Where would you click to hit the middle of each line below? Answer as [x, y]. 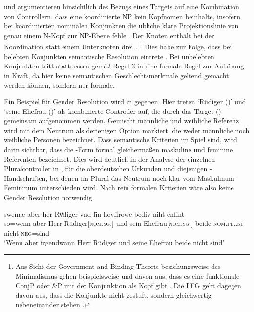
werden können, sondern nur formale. [59, 85]
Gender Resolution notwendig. [49, 197]
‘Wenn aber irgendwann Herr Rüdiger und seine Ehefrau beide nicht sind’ [114, 242]
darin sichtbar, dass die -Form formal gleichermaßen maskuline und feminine [118, 149]
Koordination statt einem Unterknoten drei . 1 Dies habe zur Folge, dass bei [118, 46]
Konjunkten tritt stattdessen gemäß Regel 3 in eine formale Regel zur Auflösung [124, 66]
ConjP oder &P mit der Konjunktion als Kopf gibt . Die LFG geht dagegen [128, 285]
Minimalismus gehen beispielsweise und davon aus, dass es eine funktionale [127, 276]
